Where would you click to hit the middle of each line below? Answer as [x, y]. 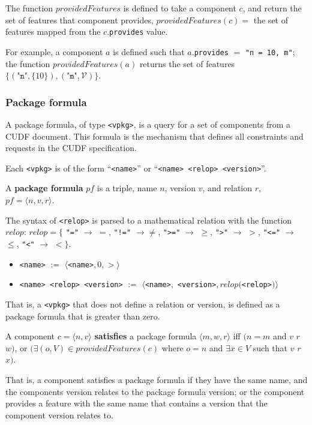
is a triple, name [127, 188]
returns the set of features [187, 63]
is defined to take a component [180, 8]
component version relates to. [59, 415]
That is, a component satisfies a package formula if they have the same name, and [157, 379]
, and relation [227, 188]
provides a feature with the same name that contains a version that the [136, 403]
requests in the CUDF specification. [71, 148]
